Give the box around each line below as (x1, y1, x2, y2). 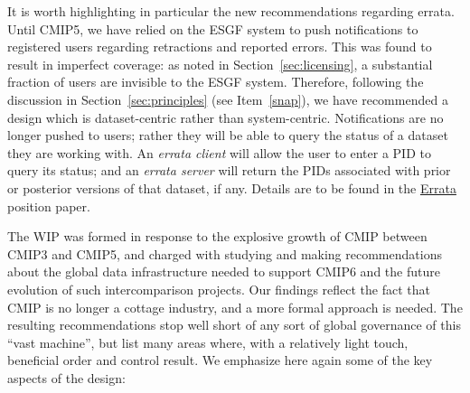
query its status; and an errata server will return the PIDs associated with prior (7, 161, 451, 180)
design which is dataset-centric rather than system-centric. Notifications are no (7, 108, 444, 126)
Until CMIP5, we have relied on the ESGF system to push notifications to (7, 19, 418, 38)
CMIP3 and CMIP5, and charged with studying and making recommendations (7, 244, 442, 263)
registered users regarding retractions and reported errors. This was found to (7, 37, 432, 56)
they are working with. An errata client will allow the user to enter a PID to (7, 143, 431, 162)
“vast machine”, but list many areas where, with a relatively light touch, (7, 332, 409, 351)
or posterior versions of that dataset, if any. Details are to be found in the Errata (7, 178, 456, 197)
